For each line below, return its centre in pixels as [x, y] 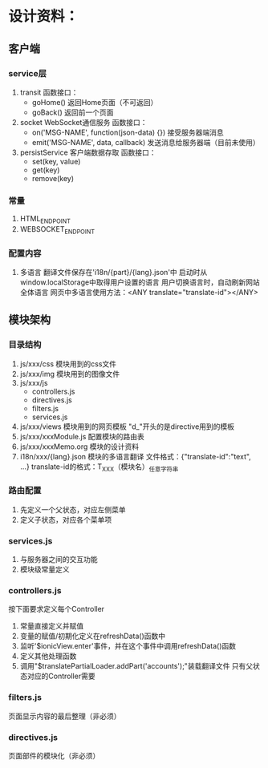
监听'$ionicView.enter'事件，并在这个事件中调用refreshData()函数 [128, 646]
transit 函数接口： [49, 92]
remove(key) [53, 178]
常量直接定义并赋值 [52, 626]
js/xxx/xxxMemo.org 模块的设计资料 [79, 447]
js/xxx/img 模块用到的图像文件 [70, 374]
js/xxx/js [34, 382]
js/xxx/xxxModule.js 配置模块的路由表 [82, 436]
